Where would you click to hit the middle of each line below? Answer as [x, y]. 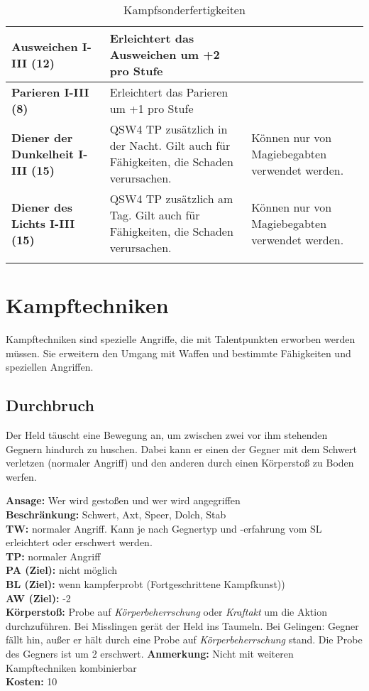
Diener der [42, 137]
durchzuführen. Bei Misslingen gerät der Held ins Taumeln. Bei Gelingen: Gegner [182, 625]
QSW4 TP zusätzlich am [171, 198]
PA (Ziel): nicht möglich [62, 570]
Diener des [42, 207]
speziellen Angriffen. [50, 367]
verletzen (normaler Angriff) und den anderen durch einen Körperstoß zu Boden [180, 463]
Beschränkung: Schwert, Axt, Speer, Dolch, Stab [116, 515]
